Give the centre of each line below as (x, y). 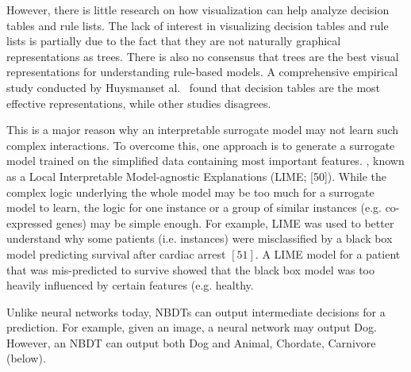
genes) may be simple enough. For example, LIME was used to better (225, 222)
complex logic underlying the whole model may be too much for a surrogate (190, 192)
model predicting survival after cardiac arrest (116, 253)
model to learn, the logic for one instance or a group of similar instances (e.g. (194, 207)
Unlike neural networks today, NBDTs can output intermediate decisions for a (196, 311)
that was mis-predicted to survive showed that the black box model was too (190, 269)
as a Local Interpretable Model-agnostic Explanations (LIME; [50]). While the (197, 176)
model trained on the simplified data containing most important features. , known (205, 161)
